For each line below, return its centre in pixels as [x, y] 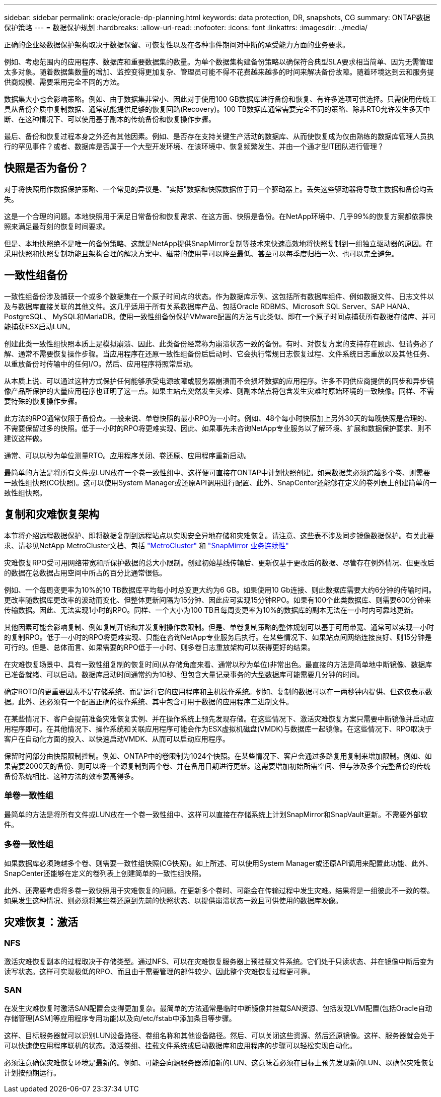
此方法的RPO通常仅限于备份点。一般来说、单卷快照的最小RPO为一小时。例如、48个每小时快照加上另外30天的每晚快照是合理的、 [218, 418]
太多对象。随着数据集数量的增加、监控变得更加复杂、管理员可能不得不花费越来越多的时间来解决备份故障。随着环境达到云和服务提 [219, 72]
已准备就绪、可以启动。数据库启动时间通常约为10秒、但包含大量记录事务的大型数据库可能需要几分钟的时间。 [184, 674]
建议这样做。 [25, 438]
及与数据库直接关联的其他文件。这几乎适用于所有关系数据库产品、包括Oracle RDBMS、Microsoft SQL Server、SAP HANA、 [209, 306]
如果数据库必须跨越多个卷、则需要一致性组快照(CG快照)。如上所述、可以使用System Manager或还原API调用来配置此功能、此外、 [218, 863]
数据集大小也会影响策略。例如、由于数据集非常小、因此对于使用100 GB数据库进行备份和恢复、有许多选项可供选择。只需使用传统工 [220, 99]
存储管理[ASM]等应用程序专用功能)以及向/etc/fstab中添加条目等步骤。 [120, 1018]
